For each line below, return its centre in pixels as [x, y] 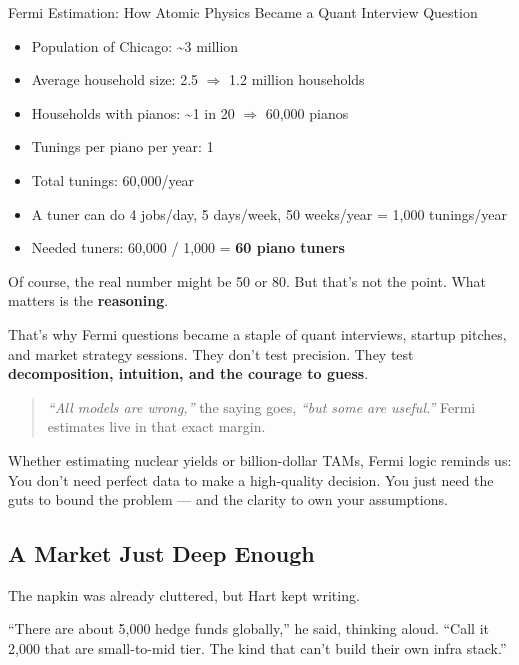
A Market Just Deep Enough [161, 553]
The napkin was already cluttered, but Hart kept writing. [184, 594]
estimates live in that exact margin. [156, 426]
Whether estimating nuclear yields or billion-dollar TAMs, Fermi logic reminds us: [260, 459]
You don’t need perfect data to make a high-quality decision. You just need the [251, 479]
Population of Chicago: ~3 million [135, 45]
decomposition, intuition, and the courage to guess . [188, 373]
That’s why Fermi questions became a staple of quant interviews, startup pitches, [257, 333]
